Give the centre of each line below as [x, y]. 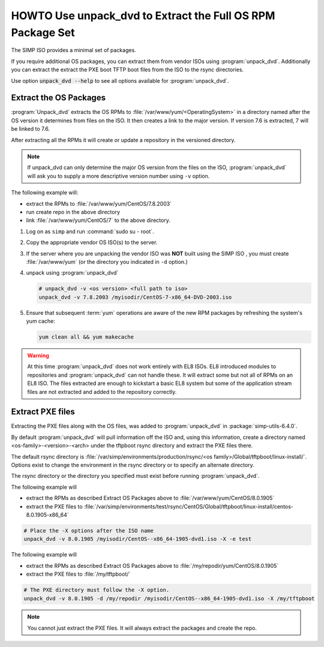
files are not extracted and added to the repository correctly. [102, 392]
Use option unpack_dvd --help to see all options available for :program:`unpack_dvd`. [120, 80]
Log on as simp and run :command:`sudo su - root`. [90, 231]
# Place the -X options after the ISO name [89, 530]
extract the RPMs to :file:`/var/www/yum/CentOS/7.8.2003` [99, 203]
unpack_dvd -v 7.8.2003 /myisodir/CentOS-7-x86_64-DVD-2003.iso [135, 297]
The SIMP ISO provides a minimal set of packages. [73, 50]
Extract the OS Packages [58, 98]
